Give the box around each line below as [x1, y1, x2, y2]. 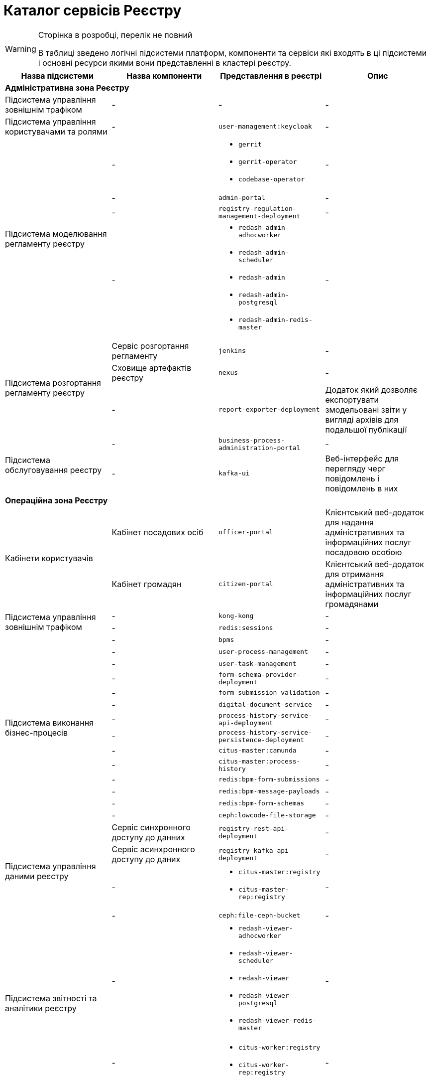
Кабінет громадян [111, 579, 182, 589]
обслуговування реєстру [5, 464, 102, 475]
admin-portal [218, 194, 265, 202]
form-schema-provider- [218, 670, 301, 678]
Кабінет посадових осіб [111, 527, 204, 537]
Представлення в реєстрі [220, 70, 322, 81]
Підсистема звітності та [5, 993, 97, 1003]
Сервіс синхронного [111, 822, 191, 832]
